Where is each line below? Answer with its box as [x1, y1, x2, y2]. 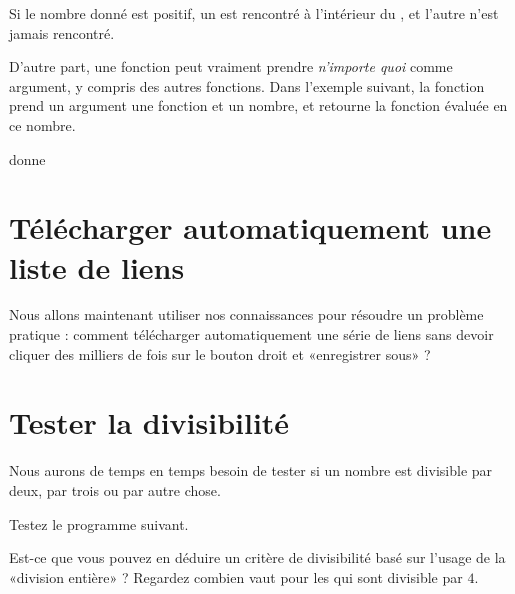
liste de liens [9, 246, 185, 287]
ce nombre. [9, 114, 76, 135]
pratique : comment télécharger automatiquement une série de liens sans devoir [9, 324, 494, 345]
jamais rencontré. [9, 22, 115, 43]
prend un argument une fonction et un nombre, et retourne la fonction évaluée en [9, 95, 508, 116]
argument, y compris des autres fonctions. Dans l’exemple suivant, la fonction [9, 75, 485, 96]
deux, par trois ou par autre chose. [9, 479, 221, 500]
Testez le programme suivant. [9, 513, 189, 534]
